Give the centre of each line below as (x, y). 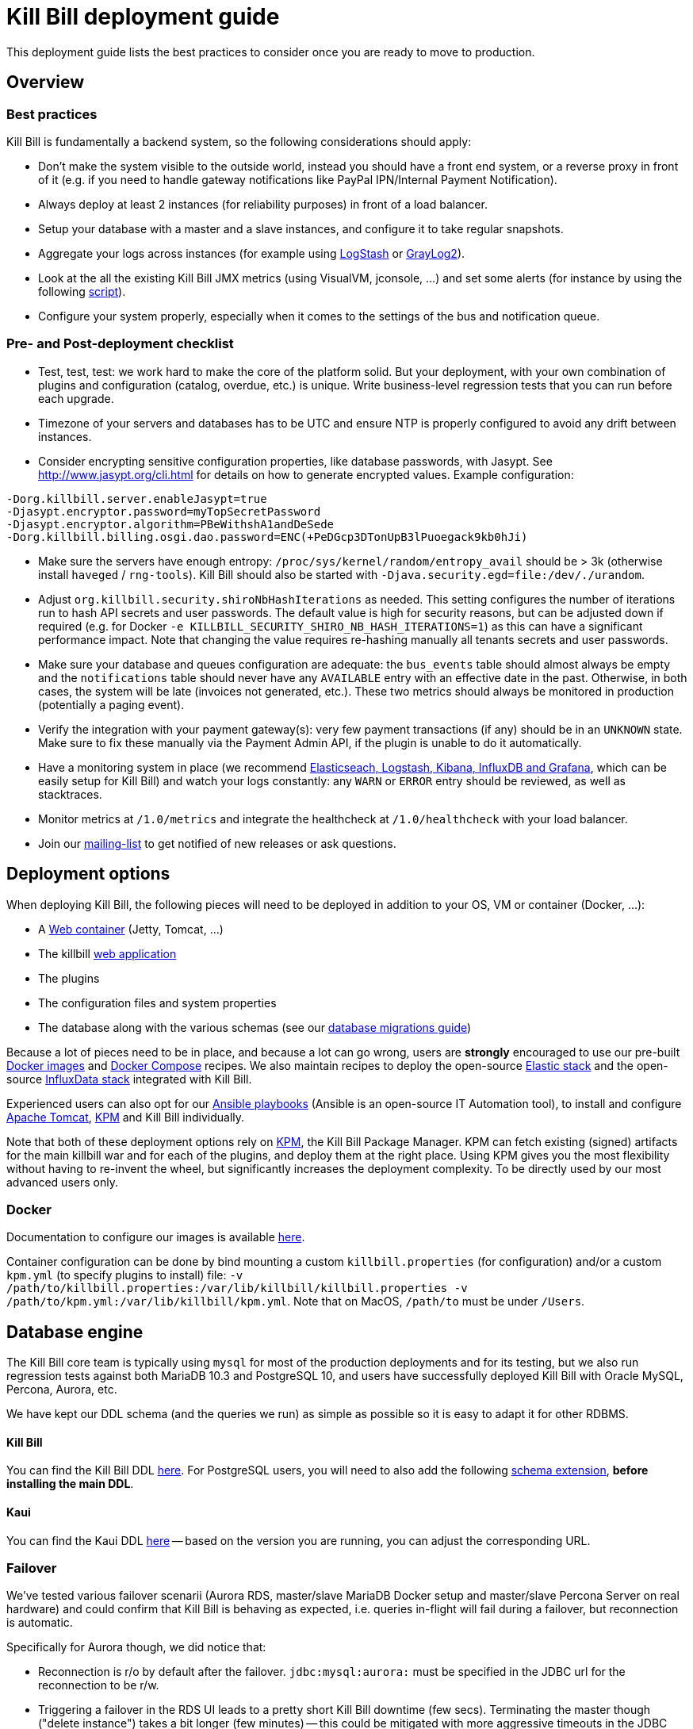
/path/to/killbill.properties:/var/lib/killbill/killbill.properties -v (237, 1288)
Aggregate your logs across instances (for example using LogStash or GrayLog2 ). (252, 253)
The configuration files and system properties (157, 1003)
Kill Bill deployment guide (143, 17)
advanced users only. (62, 1182)
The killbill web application (107, 953)
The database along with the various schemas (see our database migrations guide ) (255, 1027)
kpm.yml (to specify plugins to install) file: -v (125, 1275)
